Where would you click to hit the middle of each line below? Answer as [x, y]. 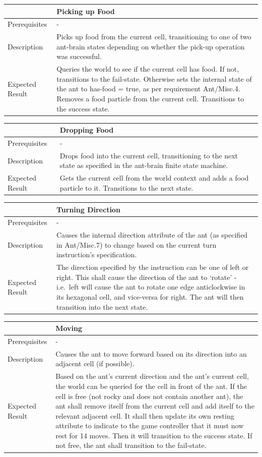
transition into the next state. [102, 306]
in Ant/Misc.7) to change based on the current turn [136, 244]
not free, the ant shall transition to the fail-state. [131, 445]
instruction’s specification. [96, 254]
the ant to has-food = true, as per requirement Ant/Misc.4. [148, 89]
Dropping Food [87, 130]
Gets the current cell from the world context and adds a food [154, 178]
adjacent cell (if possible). [95, 363]
